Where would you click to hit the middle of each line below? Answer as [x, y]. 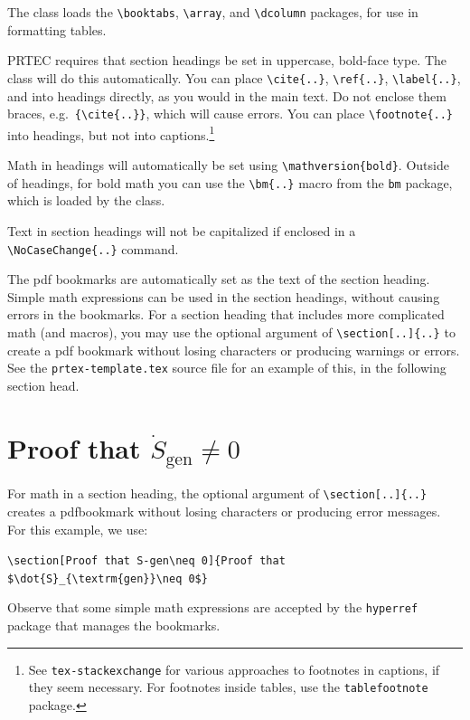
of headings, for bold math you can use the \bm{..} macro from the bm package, [230, 182]
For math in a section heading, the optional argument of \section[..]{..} [217, 493]
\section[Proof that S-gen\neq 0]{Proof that [146, 561]
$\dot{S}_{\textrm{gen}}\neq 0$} [108, 578]
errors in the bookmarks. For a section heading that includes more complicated [226, 314]
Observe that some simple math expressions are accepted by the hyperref [213, 607]
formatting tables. [57, 29]
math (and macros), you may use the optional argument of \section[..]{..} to [231, 332]
